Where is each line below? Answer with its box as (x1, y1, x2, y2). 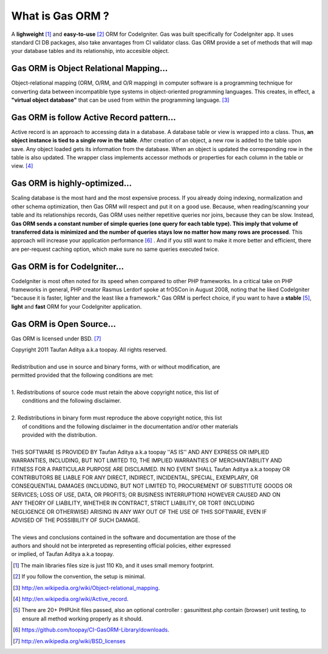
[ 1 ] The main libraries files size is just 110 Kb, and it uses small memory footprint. (13, 561, 214, 569)
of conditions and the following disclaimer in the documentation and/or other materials (22, 423, 238, 430)
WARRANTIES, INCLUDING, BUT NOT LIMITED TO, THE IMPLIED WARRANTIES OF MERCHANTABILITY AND (11, 457, 282, 464)
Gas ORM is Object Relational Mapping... (11, 63, 168, 74)
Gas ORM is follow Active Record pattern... (11, 112, 176, 122)
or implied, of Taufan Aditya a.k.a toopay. (11, 550, 115, 558)
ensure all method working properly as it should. (22, 615, 143, 622)
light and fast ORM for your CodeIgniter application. (11, 303, 142, 310)
